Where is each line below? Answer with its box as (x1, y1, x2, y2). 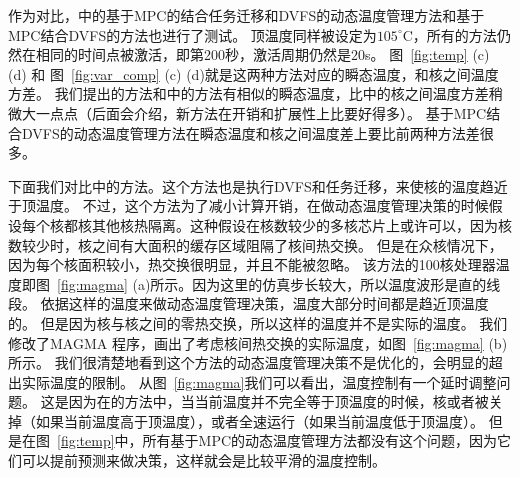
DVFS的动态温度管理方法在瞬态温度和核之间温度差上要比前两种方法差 (21, 122, 480, 143)
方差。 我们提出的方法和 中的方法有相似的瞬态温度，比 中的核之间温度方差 (8, 83, 489, 104)
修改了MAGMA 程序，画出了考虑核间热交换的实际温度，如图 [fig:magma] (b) (8, 332, 508, 353)
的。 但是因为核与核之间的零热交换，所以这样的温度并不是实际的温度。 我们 (8, 312, 508, 333)
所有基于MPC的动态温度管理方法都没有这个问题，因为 (142, 430, 498, 451)
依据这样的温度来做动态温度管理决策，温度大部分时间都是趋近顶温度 (40, 293, 489, 314)
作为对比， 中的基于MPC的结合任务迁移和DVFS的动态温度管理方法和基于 (8, 5, 485, 25)
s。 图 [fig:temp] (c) (365, 44, 490, 65)
